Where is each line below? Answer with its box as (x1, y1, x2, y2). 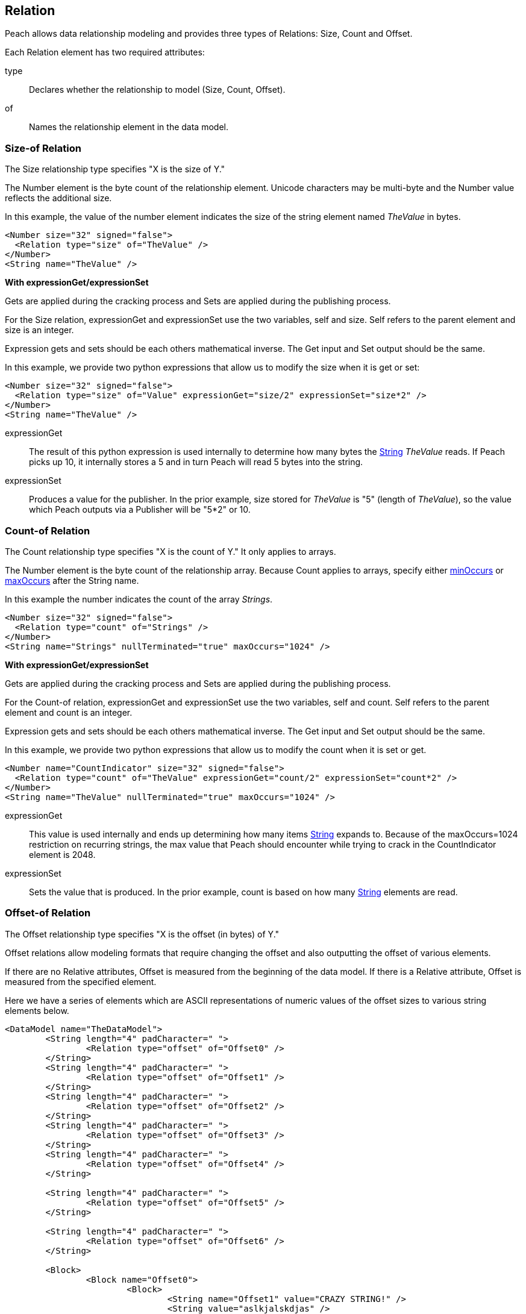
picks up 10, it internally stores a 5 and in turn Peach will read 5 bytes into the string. (29, 457, 363, 468)
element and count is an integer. (5, 707, 133, 718)
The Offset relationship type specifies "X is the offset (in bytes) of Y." (5, 928, 280, 939)
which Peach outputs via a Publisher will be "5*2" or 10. (29, 504, 251, 515)
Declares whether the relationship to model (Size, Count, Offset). (29, 84, 286, 95)
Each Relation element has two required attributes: (5, 47, 205, 58)
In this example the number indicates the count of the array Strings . (5, 593, 273, 604)
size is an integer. (5, 325, 74, 336)
